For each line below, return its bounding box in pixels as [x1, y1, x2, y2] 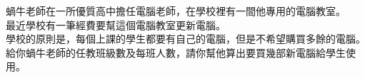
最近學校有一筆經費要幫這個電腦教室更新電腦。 [6, 17, 226, 32]
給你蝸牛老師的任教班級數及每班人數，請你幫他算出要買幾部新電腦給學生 [6, 45, 346, 60]
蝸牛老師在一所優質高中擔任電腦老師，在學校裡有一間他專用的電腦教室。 [6, 4, 346, 18]
